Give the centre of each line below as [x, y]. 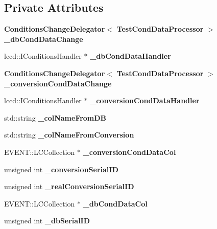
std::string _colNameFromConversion [69, 135]
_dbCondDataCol [115, 203]
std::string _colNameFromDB [55, 117]
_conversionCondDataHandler [145, 100]
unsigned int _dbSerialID [47, 221]
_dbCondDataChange [44, 39]
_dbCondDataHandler [130, 56]
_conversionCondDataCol [129, 152]
